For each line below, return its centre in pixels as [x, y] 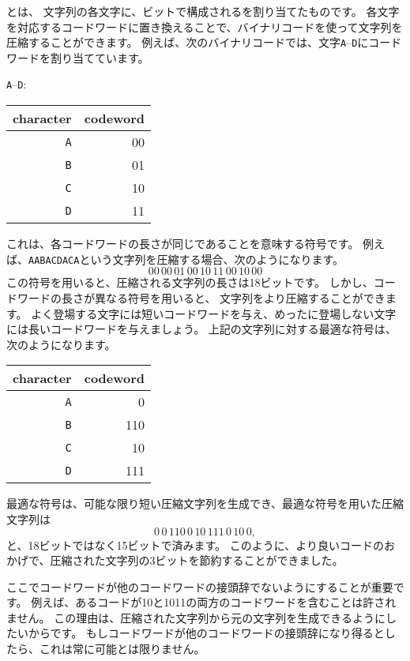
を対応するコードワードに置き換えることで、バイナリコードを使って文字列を [205, 26]
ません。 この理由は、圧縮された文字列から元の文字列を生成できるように [196, 617]
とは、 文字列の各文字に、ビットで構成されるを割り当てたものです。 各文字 [203, 11]
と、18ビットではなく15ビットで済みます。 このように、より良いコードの [195, 545]
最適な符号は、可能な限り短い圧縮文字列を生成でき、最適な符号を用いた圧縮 [205, 503]
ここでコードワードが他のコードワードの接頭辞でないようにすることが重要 [200, 586]
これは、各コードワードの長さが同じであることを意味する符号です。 [183, 244]
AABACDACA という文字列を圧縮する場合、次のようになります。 [186, 259]
